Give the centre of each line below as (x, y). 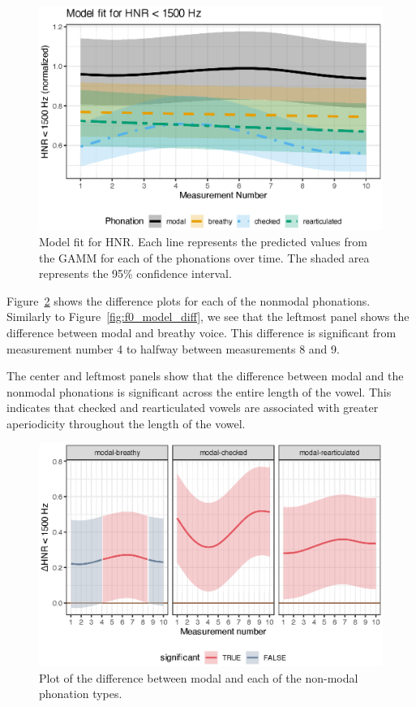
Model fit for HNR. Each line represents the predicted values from (203, 241)
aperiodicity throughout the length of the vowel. (126, 423)
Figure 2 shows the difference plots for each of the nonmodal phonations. (189, 300)
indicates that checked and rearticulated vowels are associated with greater (193, 408)
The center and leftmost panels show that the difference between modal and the (205, 376)
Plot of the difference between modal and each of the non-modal (199, 677)
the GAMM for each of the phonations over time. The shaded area (204, 257)
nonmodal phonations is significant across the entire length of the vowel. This (199, 391)
